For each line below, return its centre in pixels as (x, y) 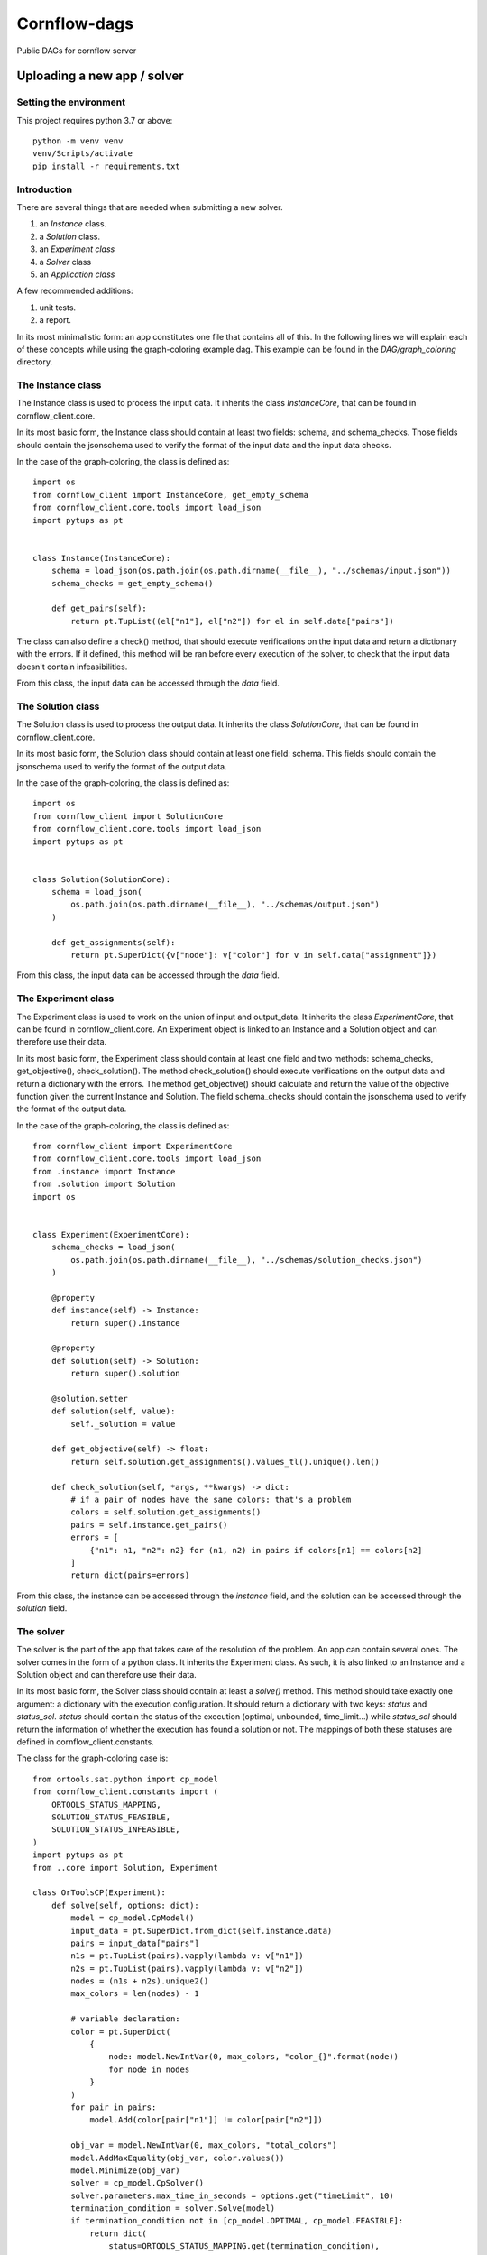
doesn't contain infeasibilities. (72, 667)
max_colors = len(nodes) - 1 (135, 1994)
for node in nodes (149, 2069)
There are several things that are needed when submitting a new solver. (150, 207)
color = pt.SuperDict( (121, 2031)
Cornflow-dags (75, 23)
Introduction (44, 189)
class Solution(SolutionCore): (102, 879)
